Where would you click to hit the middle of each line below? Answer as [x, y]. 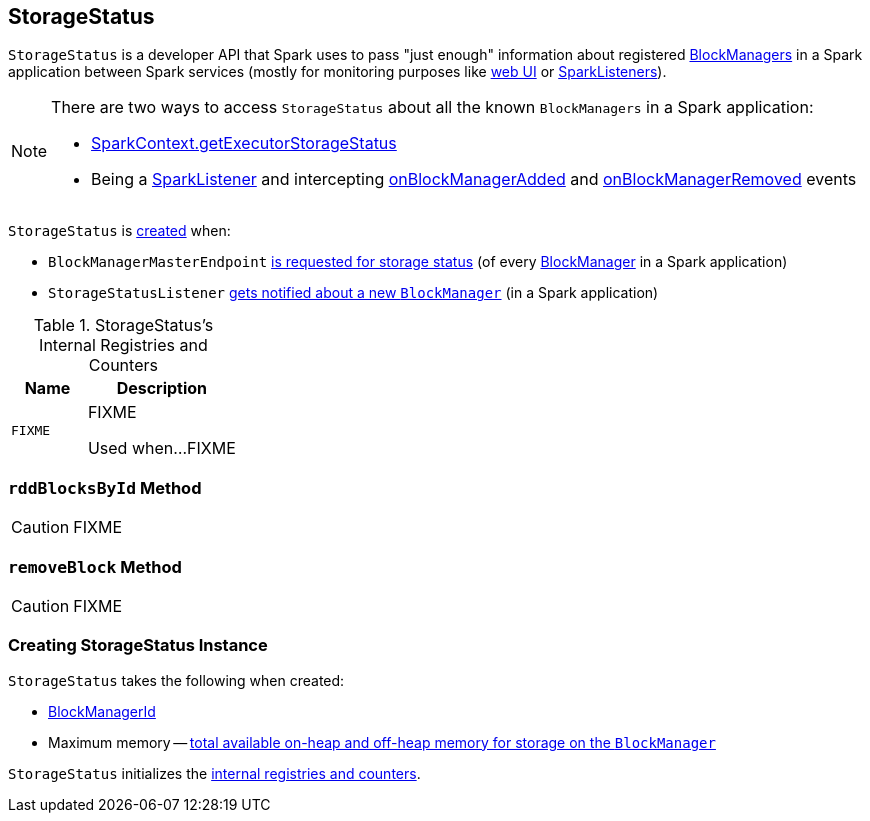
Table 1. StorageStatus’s [123, 325]
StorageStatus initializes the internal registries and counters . [214, 773]
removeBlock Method [95, 566]
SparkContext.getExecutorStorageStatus [244, 143]
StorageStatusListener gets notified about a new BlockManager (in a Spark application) [353, 293]
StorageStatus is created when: [119, 231]
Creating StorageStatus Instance [138, 645]
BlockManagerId [102, 711]
